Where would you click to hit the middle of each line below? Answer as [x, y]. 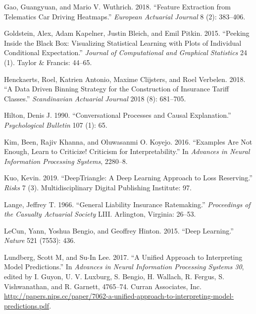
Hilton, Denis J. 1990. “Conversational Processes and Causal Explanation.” [118, 115]
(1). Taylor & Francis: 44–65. [48, 62]
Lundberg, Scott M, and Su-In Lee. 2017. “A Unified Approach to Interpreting [123, 257]
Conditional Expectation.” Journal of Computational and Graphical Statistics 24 [126, 52]
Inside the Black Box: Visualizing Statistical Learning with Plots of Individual [123, 42]
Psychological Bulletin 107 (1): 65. [56, 124]
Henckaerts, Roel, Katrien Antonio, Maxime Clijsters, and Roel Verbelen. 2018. [125, 79]
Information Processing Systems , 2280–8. [66, 161]
